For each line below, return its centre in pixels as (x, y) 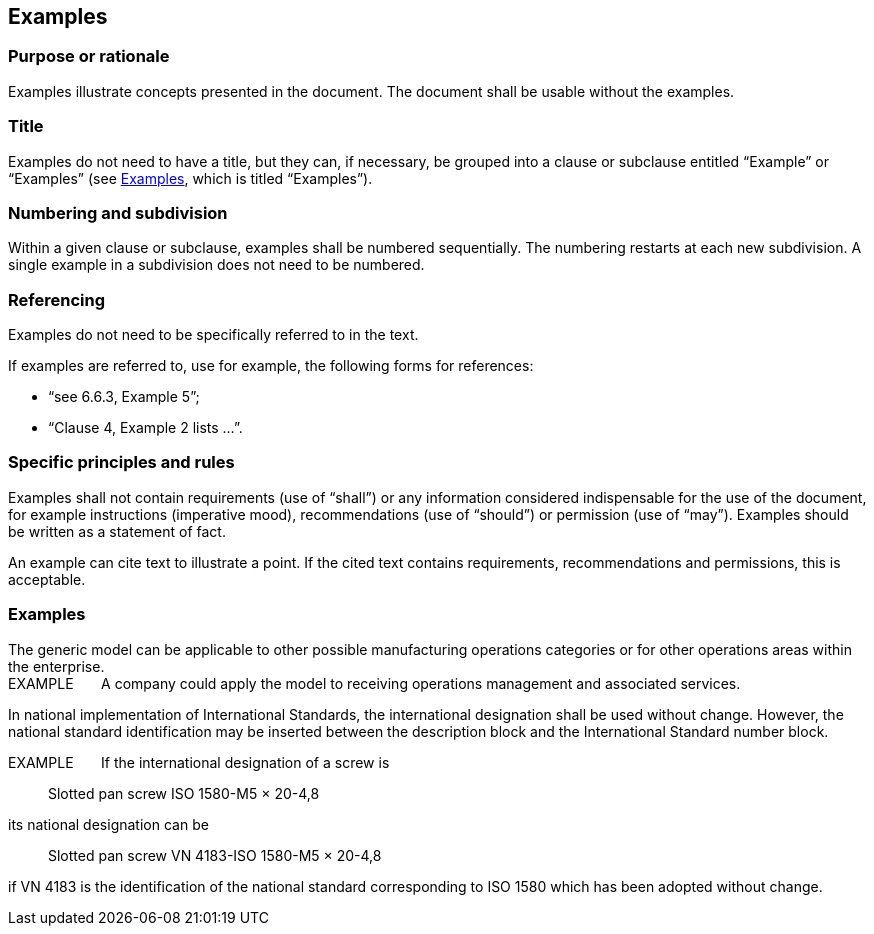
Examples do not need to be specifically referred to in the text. (213, 335)
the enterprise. (56, 666)
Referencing (56, 299)
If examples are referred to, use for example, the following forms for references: (271, 366)
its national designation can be (108, 824)
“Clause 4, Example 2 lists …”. (145, 428)
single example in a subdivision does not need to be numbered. (216, 265)
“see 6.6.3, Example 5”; (124, 397)
